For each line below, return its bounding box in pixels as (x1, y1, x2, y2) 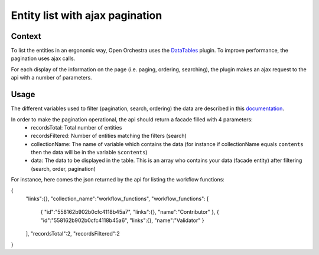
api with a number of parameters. (11, 74, 92, 81)
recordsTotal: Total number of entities (31, 124, 122, 131)
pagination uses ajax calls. (11, 55, 76, 62)
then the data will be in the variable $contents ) (31, 149, 148, 156)
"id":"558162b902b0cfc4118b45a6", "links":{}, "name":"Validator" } (40, 217, 204, 224)
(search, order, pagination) (31, 165, 96, 172)
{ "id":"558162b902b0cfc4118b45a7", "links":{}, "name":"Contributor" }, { (40, 208, 219, 216)
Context (11, 31, 41, 41)
